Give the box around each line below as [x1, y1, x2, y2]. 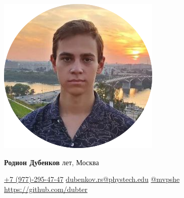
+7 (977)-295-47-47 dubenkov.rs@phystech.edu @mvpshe [4, 174, 180, 184]
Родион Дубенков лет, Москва [4, 157, 99, 167]
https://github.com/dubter [4, 183, 88, 194]
